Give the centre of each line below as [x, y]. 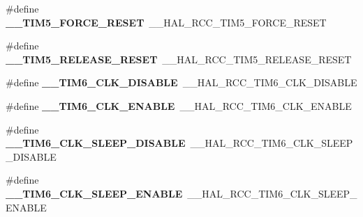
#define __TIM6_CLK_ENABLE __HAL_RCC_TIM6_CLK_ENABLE [179, 105]
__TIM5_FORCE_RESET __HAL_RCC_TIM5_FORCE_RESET [166, 22]
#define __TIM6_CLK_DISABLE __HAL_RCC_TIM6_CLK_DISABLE [181, 82]
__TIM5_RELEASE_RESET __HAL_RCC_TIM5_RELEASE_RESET [179, 59]
